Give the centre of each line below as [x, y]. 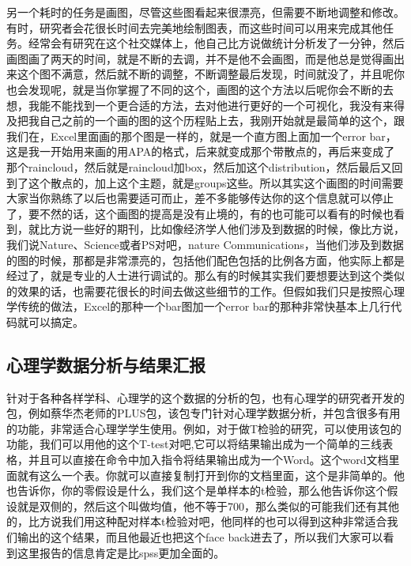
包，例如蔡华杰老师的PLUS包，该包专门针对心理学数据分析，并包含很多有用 [204, 413]
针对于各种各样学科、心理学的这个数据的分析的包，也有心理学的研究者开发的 [205, 397]
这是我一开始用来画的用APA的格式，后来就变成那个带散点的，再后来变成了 [201, 151]
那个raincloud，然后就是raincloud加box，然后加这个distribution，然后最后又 [199, 166]
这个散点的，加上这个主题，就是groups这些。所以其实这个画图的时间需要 [216, 182]
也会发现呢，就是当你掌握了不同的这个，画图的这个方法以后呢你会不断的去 [200, 89]
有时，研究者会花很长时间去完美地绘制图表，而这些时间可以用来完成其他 [194, 27]
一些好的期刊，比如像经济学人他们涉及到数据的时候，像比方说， [238, 229]
